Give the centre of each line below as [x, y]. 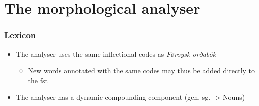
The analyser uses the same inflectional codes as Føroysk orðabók [116, 54]
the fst [38, 80]
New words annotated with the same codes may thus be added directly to [142, 71]
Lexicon [20, 35]
